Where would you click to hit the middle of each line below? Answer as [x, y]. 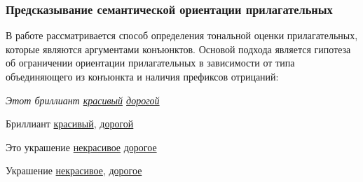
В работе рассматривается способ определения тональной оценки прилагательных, [182, 35]
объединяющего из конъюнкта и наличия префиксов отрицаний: [142, 76]
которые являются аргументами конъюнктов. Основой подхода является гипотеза [178, 49]
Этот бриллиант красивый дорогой [83, 100]
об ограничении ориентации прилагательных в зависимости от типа [150, 63]
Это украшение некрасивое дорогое [81, 147]
